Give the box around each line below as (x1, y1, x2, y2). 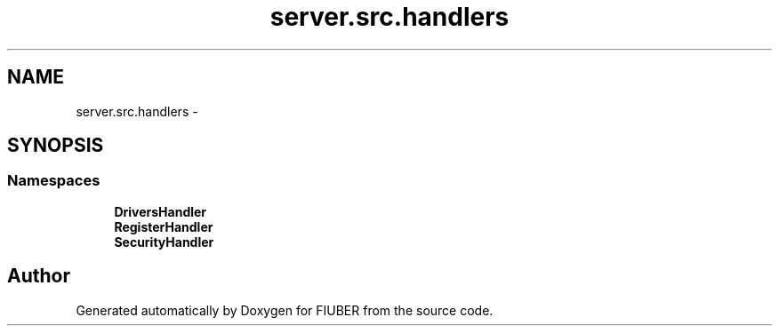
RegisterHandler (114, 218, 213, 234)
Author (7, 265, 70, 288)
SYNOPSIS (7, 134, 104, 157)
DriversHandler (114, 203, 207, 219)
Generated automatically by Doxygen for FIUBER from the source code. (76, 302, 494, 318)
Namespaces (7, 171, 100, 190)
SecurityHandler (114, 234, 214, 250)
